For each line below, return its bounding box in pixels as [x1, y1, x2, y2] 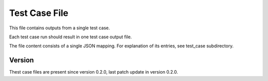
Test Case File [9, 7, 68, 18]
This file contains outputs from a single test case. [9, 25, 110, 31]
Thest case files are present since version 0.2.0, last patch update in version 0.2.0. [9, 69, 178, 75]
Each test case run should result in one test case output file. [9, 34, 132, 40]
